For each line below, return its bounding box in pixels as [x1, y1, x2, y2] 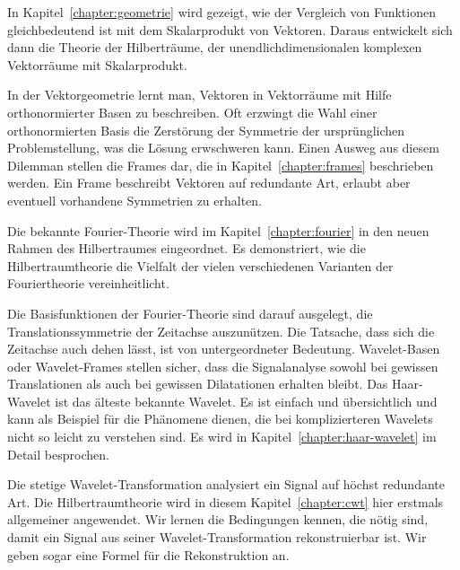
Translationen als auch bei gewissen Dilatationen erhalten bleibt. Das [7, 374, 388, 393]
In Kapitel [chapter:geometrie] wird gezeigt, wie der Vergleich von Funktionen [7, 3, 436, 21]
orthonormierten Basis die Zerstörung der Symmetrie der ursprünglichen [7, 120, 405, 139]
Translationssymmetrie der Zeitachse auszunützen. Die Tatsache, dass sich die [7, 321, 435, 340]
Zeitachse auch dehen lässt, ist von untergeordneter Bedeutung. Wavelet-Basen [7, 339, 440, 358]
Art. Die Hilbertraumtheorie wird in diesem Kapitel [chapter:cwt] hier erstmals [7, 492, 444, 511]
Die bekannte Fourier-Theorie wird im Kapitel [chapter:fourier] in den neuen [7, 221, 430, 240]
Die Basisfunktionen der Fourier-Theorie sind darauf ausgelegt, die [7, 303, 373, 322]
